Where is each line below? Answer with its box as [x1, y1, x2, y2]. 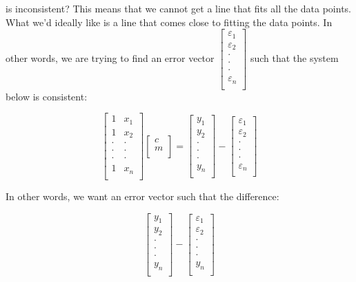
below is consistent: [6, 89, 88, 103]
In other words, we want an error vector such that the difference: [6, 188, 279, 203]
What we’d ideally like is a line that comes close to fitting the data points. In [6, 14, 333, 29]
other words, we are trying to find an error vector [6, 50, 215, 65]
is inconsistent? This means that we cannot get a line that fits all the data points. [6, 1, 352, 15]
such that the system [250, 50, 339, 65]
